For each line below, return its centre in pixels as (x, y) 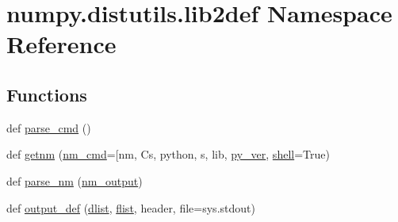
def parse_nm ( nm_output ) (75, 180)
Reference (61, 44)
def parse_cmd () (49, 127)
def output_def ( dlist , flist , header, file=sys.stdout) (131, 207)
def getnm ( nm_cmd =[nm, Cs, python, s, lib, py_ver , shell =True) (168, 154)
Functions (47, 94)
